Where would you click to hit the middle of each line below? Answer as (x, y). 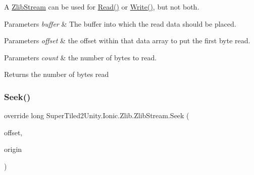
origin (13, 149)
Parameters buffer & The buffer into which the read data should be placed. (120, 23)
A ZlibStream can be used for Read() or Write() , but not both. (102, 7)
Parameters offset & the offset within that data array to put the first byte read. (127, 40)
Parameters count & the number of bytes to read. (81, 57)
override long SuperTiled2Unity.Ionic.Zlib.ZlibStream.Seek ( (97, 115)
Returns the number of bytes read (57, 74)
